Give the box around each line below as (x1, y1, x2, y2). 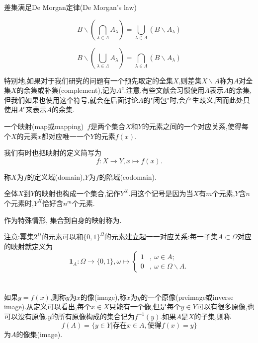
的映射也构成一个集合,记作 (34, 188, 120, 199)
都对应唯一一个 (41, 131, 90, 141)
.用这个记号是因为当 (128, 188, 193, 199)
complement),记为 (61, 85, 116, 95)
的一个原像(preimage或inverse (141, 291, 234, 302)
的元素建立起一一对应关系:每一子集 (104, 231, 218, 242)
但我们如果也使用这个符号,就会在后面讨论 (4, 94, 138, 105)
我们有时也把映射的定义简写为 (4, 147, 101, 158)
